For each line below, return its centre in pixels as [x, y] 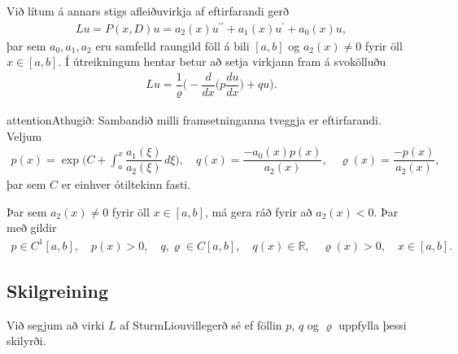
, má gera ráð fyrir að [258, 211]
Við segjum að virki [56, 324]
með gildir [32, 227]
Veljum [24, 135]
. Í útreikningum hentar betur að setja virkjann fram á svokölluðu [222, 61]
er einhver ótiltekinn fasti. [126, 184]
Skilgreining [57, 290]
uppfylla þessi [373, 324]
